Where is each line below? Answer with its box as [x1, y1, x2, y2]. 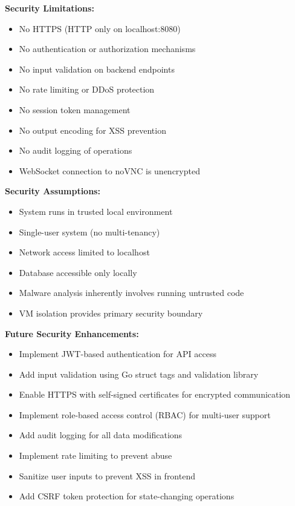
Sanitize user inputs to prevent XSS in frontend [19, 469, 195, 482]
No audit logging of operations [19, 144, 132, 157]
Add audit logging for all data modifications [19, 429, 183, 441]
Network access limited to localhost [19, 246, 150, 258]
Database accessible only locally [19, 266, 137, 278]
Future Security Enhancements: [5, 327, 139, 340]
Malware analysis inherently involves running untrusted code [19, 286, 244, 299]
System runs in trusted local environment [19, 205, 173, 217]
